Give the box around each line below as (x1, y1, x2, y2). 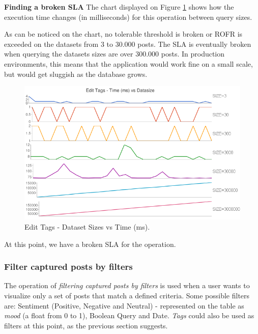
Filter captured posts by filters (4, 260, 133, 273)
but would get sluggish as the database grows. (4, 68, 148, 79)
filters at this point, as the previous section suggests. (4, 320, 168, 330)
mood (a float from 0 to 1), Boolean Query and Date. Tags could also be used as (4, 310, 254, 321)
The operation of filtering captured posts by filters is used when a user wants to (4, 280, 250, 291)
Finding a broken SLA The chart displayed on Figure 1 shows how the (4, 2, 234, 12)
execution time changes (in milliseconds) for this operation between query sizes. (4, 11, 252, 22)
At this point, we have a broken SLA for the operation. (4, 238, 176, 249)
